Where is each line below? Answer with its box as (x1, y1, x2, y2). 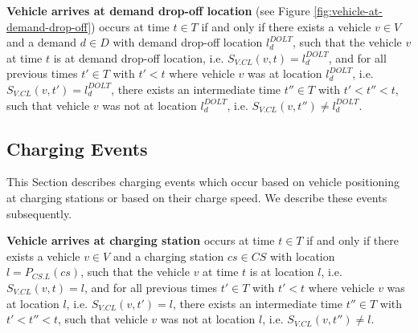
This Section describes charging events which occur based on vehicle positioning (6, 173, 400, 190)
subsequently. (6, 205, 72, 221)
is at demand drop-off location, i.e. (53, 49, 224, 66)
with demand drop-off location (113, 34, 263, 51)
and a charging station (113, 247, 224, 264)
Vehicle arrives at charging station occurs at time (6, 232, 275, 249)
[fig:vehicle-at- (313, 2, 383, 18)
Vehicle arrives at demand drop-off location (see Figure (6, 2, 310, 18)
